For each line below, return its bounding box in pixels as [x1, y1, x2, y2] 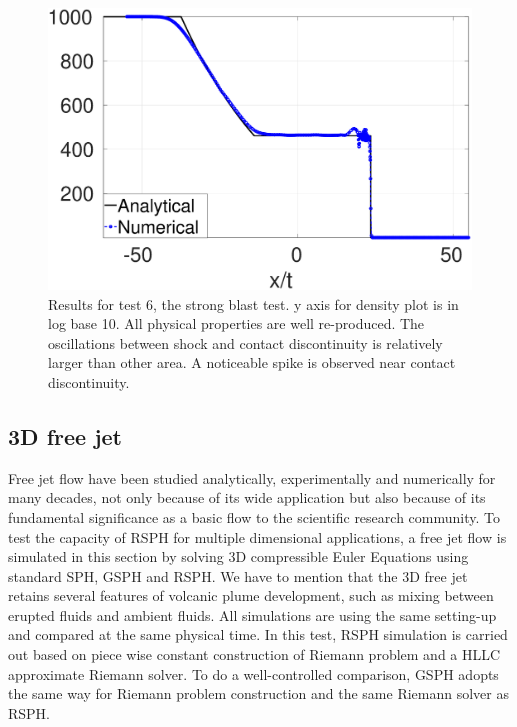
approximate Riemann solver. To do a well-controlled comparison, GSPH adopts [8, 663, 499, 684]
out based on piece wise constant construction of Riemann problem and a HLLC [8, 644, 501, 665]
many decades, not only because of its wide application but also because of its [8, 487, 486, 508]
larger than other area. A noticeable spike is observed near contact [48, 352, 456, 373]
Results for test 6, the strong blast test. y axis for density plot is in [48, 293, 459, 314]
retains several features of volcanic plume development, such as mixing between [8, 585, 494, 606]
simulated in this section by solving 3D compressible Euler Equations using [8, 546, 469, 567]
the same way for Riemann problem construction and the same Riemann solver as [8, 683, 509, 704]
